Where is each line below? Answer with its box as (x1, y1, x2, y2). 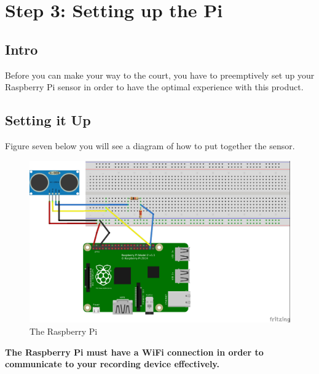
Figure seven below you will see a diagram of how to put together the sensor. (5, 139, 295, 152)
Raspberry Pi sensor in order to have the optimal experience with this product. (5, 80, 304, 93)
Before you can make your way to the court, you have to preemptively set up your (5, 68, 315, 81)
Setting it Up (5, 111, 91, 130)
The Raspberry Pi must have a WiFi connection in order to (5, 345, 264, 358)
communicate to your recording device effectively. (5, 357, 219, 370)
